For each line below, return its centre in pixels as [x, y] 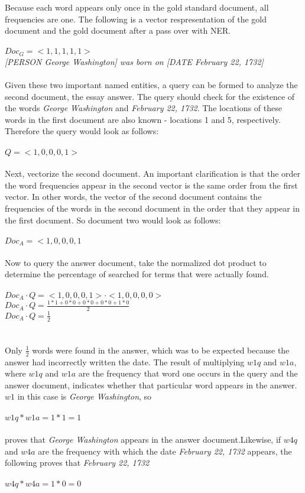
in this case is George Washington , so [85, 396]
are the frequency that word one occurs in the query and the [188, 373]
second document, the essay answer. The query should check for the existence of [150, 96]
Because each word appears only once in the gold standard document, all [137, 7]
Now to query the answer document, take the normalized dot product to [136, 262]
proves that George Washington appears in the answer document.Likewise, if [143, 440]
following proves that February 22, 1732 [77, 463]
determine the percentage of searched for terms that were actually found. [137, 274]
